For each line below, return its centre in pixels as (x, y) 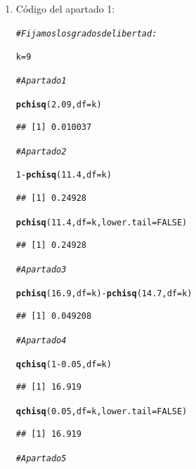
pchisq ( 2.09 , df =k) (59, 104)
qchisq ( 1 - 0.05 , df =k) (64, 364)
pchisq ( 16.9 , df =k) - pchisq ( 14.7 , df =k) (104, 293)
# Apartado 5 (41, 459)
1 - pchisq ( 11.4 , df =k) (64, 175)
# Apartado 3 (41, 269)
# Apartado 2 (41, 151)
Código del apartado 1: (65, 8)
